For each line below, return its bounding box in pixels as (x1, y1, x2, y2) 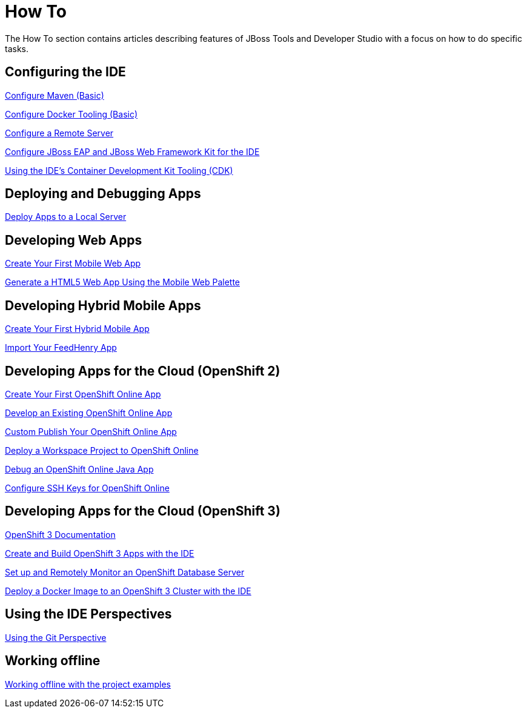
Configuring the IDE (5, 64, 126, 80)
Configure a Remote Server (5, 127, 114, 138)
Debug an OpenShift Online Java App (5, 463, 154, 474)
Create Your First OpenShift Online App (5, 388, 161, 399)
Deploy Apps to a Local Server (5, 211, 127, 222)
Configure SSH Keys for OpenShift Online (5, 482, 170, 493)
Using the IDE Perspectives (5, 606, 172, 622)
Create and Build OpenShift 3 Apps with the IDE (5, 548, 194, 559)
